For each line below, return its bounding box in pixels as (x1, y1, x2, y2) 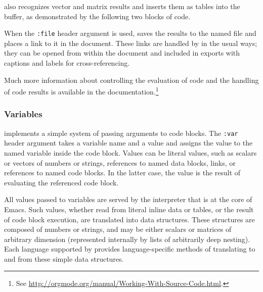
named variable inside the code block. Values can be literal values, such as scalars (4, 147, 257, 158)
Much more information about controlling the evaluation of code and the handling (4, 74, 259, 85)
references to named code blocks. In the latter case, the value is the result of (4, 167, 241, 178)
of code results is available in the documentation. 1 (4, 85, 159, 96)
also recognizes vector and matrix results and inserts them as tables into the (4, 1, 240, 11)
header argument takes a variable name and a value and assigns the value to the (4, 137, 253, 148)
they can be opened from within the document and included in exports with (4, 47, 240, 58)
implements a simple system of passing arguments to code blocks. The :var (4, 127, 238, 138)
